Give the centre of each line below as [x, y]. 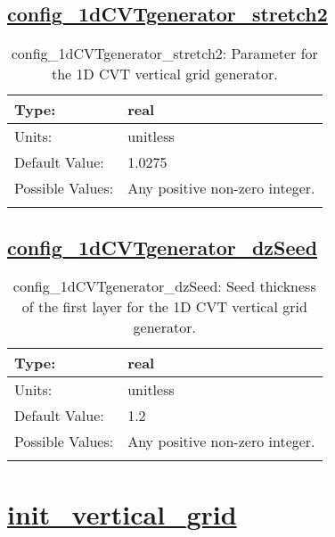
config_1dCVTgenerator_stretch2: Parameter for [164, 54]
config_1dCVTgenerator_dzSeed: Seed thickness [164, 286]
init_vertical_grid [122, 513]
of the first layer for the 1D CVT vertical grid [164, 307]
